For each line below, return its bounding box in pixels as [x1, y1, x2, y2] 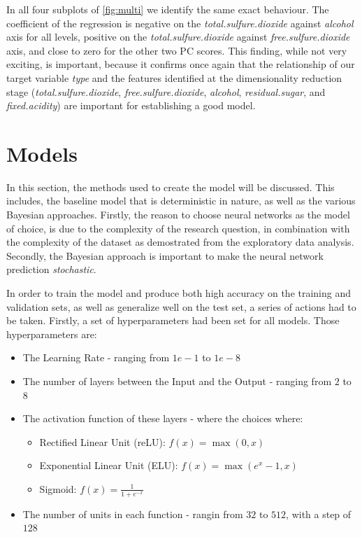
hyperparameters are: [6, 326, 97, 341]
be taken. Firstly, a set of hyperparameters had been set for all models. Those [6, 313, 340, 328]
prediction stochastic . [6, 262, 96, 277]
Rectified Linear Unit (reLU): [39, 434, 166, 449]
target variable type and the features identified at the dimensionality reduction [6, 70, 342, 85]
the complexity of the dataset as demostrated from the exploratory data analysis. [6, 235, 354, 249]
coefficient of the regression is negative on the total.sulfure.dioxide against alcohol [6, 15, 354, 30]
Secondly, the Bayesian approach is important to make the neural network [6, 248, 324, 263]
